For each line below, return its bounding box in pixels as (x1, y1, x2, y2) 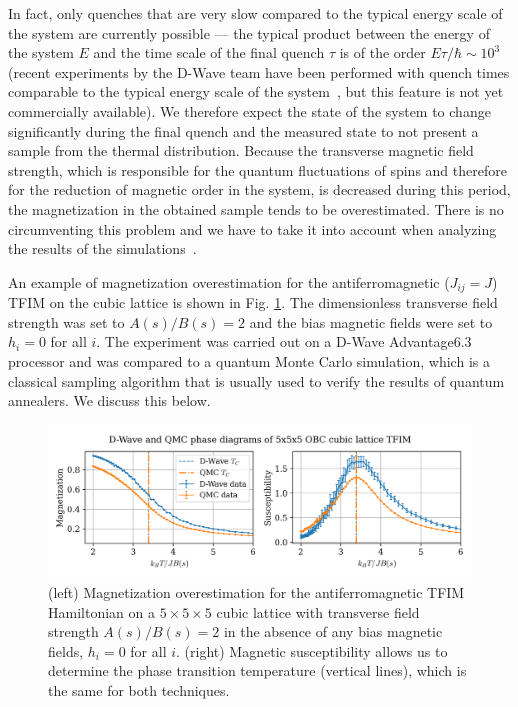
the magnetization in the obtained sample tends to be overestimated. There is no (8, 198, 504, 219)
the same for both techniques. (48, 679, 230, 700)
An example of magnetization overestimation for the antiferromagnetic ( (8, 271, 450, 292)
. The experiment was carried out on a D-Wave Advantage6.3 (96, 331, 472, 352)
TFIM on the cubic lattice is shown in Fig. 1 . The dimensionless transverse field (8, 292, 498, 313)
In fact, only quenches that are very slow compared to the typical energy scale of (8, 3, 503, 23)
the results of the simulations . (8, 238, 197, 259)
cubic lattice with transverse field (216, 601, 420, 622)
